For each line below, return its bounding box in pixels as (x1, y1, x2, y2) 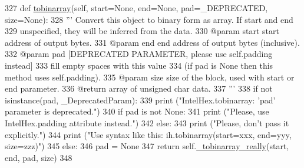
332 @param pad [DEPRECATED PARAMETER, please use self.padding (5, 48, 273, 60)
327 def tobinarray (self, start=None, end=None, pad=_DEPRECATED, (5, 2, 268, 14)
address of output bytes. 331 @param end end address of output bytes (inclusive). (5, 36, 300, 48)
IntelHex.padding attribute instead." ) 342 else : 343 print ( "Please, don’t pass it (5, 116, 289, 129)
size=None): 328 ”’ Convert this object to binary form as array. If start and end (5, 13, 293, 25)
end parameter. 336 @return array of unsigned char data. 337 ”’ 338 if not (5, 82, 273, 95)
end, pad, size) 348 (5, 151, 72, 163)
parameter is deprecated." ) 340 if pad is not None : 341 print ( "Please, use (5, 105, 269, 117)
